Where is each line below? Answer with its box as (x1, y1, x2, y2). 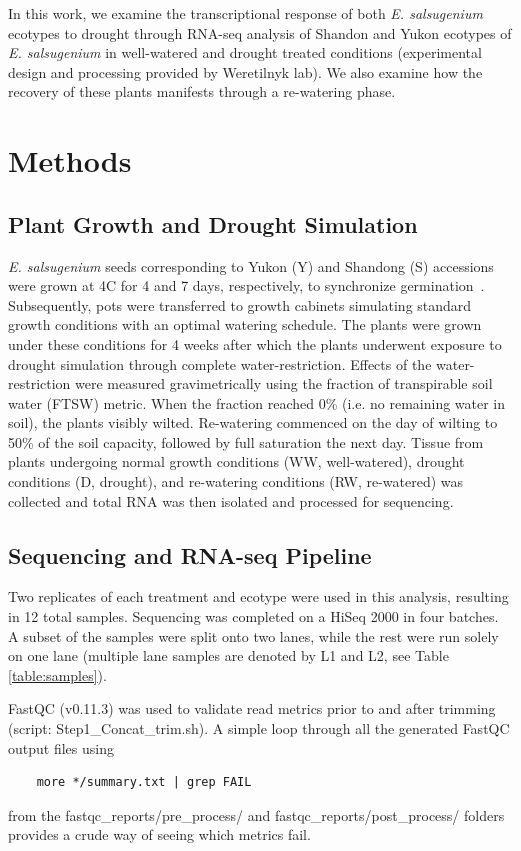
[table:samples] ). (8, 664, 107, 685)
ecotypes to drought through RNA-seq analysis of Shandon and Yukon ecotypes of (8, 22, 512, 43)
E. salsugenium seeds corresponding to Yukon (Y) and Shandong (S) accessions (8, 255, 494, 276)
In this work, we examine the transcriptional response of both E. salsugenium (8, 3, 483, 23)
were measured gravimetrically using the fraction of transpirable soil (75, 373, 493, 394)
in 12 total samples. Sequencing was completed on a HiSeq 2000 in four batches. (8, 606, 499, 627)
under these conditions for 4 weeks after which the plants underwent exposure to (8, 333, 502, 354)
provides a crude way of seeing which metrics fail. (8, 824, 311, 845)
